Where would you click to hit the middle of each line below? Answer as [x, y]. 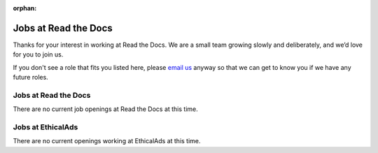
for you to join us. [38, 54]
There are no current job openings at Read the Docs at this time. [106, 109]
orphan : [25, 8]
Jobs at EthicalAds [45, 127]
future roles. [30, 78]
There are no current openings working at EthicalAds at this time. [107, 141]
